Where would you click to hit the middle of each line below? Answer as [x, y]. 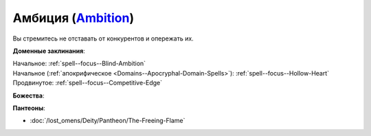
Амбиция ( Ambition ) [73, 18]
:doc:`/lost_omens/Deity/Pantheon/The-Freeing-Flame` [108, 121]
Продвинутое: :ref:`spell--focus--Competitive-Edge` [88, 83]
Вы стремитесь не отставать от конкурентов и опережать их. [103, 38]
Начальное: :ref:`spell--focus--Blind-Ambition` [79, 64]
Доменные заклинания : [49, 51]
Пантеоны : [29, 108]
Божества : [29, 95]
